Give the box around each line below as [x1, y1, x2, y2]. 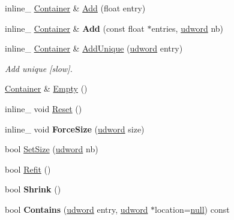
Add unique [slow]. [5, 62, 73, 74]
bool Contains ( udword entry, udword [5, 203, 148, 215]
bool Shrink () [5, 183, 61, 195]
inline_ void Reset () [5, 102, 82, 114]
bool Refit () [5, 162, 51, 175]
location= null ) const [155, 203, 230, 215]
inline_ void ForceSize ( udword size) [5, 122, 145, 135]
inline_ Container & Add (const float [5, 22, 145, 34]
